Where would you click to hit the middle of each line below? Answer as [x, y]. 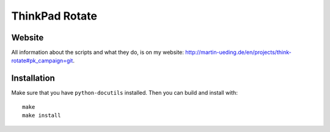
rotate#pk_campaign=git [42, 61]
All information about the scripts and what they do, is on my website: [98, 53]
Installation [33, 79]
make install [42, 116]
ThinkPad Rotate [54, 16]
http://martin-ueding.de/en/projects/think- [238, 53]
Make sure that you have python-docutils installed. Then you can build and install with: [125, 93]
